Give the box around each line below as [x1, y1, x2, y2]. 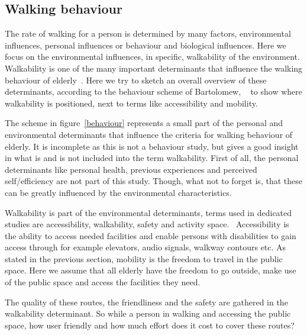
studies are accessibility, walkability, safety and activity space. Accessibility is [5, 218, 289, 230]
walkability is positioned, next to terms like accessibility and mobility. [5, 96, 258, 109]
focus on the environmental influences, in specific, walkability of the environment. [5, 50, 300, 63]
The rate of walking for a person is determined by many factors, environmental [5, 27, 291, 40]
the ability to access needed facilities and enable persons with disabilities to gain [5, 229, 296, 241]
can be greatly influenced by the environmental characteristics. [5, 186, 232, 198]
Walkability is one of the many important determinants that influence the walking [5, 62, 303, 74]
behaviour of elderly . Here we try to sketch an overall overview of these [5, 73, 267, 86]
